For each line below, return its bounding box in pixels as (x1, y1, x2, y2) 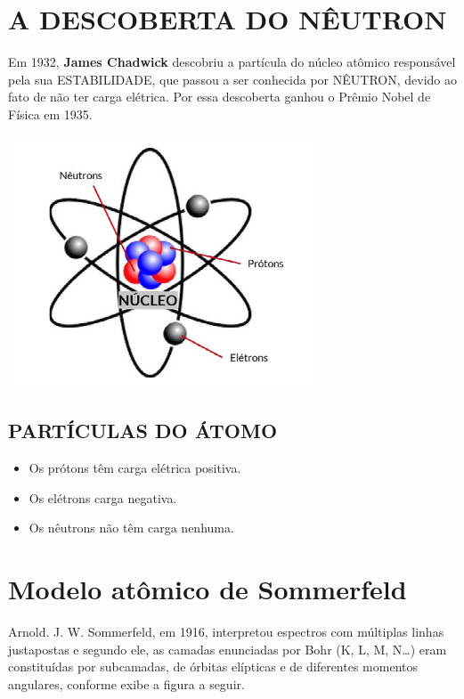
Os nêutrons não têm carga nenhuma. (28, 518, 234, 537)
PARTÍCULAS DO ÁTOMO (8, 417, 278, 444)
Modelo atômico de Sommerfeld (8, 571, 407, 607)
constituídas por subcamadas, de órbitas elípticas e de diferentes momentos (8, 657, 418, 676)
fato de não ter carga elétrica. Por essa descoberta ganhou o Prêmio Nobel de (8, 87, 431, 106)
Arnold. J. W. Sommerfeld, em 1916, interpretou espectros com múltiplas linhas (8, 622, 444, 641)
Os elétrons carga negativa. (28, 488, 177, 507)
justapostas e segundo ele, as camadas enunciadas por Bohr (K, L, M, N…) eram (8, 639, 447, 658)
